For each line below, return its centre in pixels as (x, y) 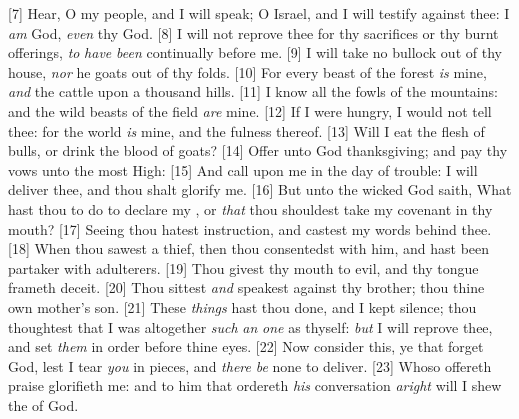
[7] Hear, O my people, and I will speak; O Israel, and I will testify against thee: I (259, 13)
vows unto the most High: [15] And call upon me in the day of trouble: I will (243, 169)
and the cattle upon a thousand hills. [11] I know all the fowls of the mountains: (253, 91)
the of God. (43, 404)
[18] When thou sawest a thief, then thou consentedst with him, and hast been (249, 248)
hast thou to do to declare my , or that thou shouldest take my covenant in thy (250, 208)
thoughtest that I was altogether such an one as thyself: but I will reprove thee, (250, 326)
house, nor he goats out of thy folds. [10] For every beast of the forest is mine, (247, 71)
